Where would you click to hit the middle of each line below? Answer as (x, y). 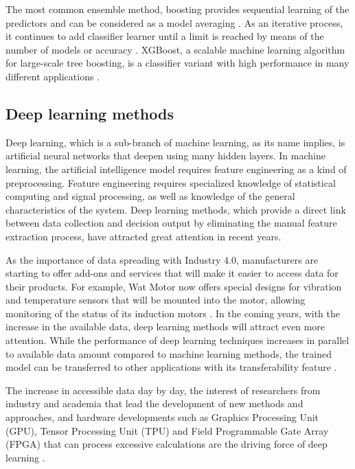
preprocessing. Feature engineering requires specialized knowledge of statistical (171, 182)
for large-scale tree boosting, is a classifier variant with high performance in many (177, 63)
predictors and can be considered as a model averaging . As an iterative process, (174, 22)
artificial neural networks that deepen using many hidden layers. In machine (165, 156)
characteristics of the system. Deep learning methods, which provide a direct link (176, 209)
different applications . (53, 76)
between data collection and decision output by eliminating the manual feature (171, 223)
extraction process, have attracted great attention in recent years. (144, 236)
